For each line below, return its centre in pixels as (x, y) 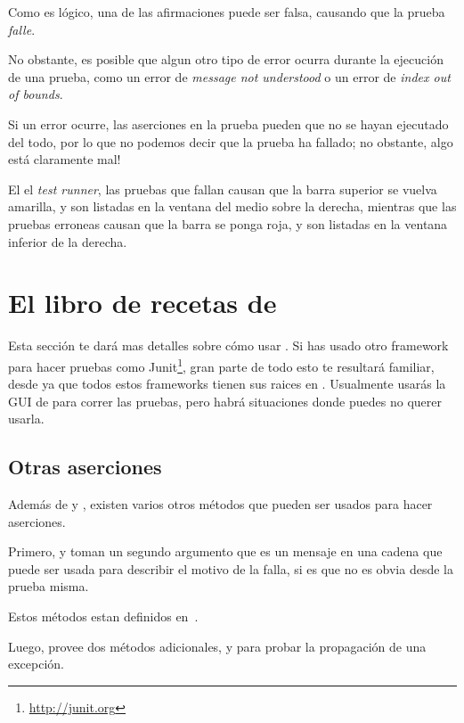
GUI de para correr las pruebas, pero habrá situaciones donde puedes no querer (225, 401)
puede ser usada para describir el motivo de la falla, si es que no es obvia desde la (231, 568)
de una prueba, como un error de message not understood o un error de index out (229, 76)
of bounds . (36, 94)
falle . (22, 29)
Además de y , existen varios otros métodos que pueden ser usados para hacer (220, 504)
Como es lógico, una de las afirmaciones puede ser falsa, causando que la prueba (227, 12)
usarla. (26, 419)
